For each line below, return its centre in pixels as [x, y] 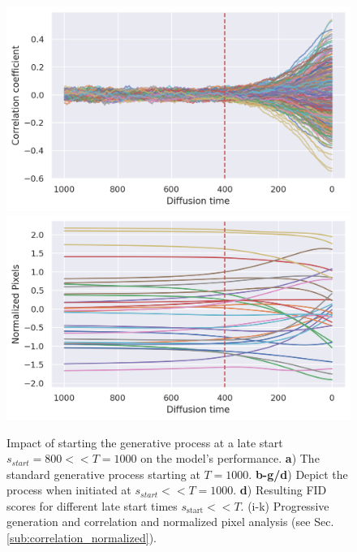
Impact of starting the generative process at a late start [145, 442]
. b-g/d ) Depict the [298, 474]
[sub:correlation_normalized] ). [82, 538]
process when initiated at [69, 490]
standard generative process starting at [103, 474]
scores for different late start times [92, 505]
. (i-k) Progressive [285, 505]
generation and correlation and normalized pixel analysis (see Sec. [170, 522]
